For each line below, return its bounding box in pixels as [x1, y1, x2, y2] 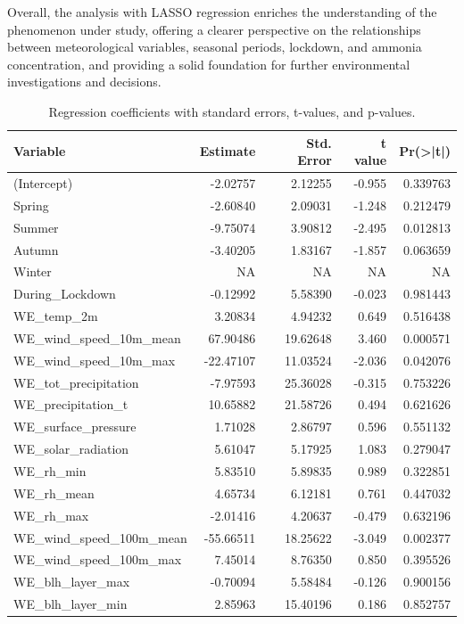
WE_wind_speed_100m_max [13, 550, 182, 569]
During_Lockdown [13, 284, 116, 303]
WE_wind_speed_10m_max [13, 350, 176, 369]
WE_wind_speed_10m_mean [13, 328, 181, 347]
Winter [13, 262, 52, 281]
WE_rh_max [13, 505, 89, 524]
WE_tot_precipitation [13, 373, 139, 391]
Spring [13, 195, 49, 214]
